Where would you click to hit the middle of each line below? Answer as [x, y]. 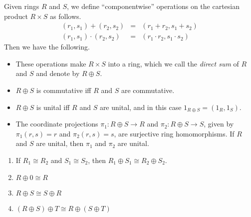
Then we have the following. [47, 47]
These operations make [51, 63]
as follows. [66, 16]
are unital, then [60, 143]
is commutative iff [64, 90]
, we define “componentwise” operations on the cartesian [153, 6]
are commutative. [148, 90]
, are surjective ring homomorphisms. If [174, 133]
